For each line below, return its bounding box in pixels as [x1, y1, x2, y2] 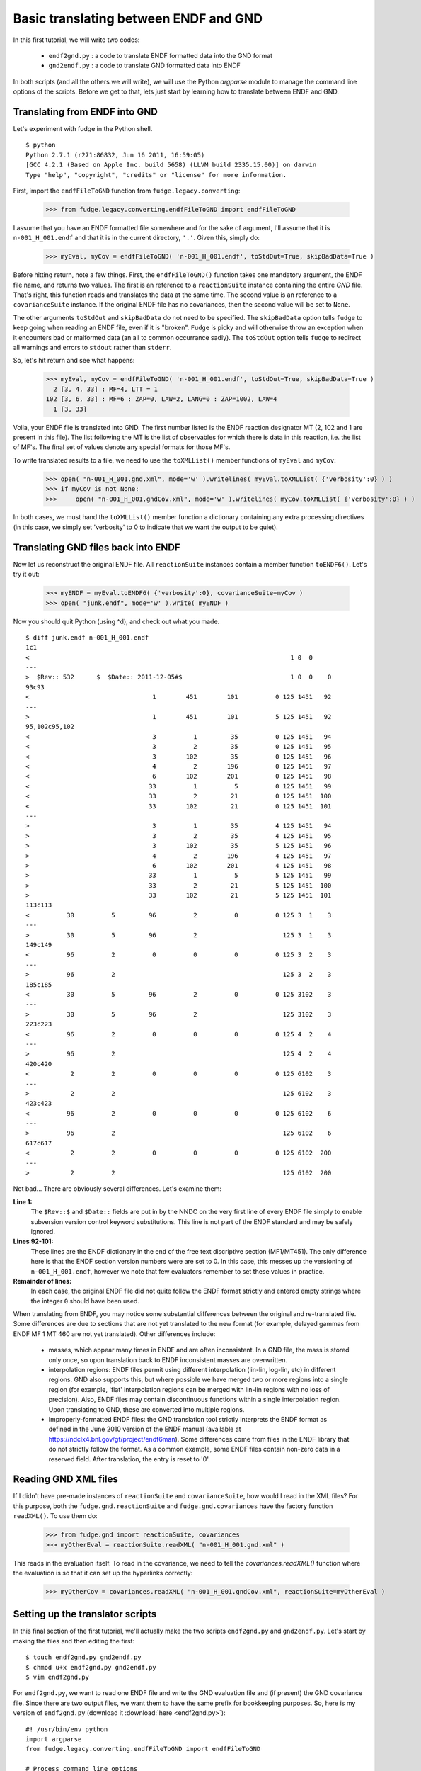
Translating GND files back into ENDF [13, 541, 180, 553]
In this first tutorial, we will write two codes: [13, 35, 140, 44]
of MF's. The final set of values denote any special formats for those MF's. [13, 443, 231, 451]
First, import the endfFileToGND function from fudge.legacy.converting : [13, 186, 241, 195]
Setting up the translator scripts [13, 1608, 157, 1620]
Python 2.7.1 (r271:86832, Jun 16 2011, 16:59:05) [25, 151, 205, 159]
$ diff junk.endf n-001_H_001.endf [25, 633, 149, 641]
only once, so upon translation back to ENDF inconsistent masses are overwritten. [48, 1355, 288, 1364]
